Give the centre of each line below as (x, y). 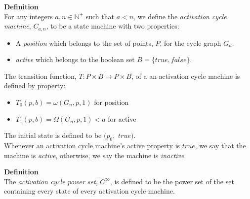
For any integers (28, 16)
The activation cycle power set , (51, 181)
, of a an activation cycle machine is (186, 76)
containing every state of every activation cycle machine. (89, 191)
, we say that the (220, 145)
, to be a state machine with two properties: (113, 26)
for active (122, 118)
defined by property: (35, 85)
